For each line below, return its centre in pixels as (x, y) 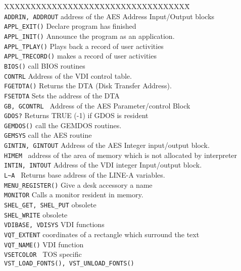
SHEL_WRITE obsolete (36, 214)
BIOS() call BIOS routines (45, 65)
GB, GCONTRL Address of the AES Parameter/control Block (97, 105)
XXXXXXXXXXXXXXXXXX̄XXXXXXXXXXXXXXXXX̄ (97, 6)
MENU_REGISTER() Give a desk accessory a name (78, 184)
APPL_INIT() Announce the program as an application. (89, 36)
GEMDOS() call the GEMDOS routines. (63, 125)
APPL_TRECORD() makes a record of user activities (80, 56)
